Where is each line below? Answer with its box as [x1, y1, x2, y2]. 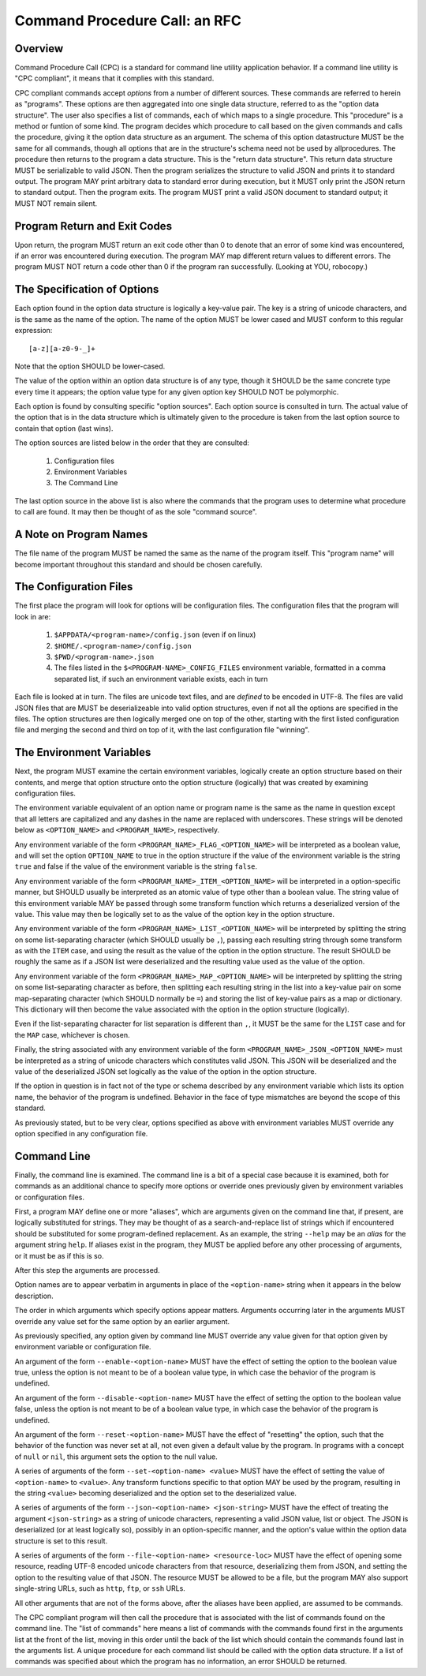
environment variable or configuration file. [14, 1342, 151, 1352]
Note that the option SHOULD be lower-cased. [14, 361, 166, 371]
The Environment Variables [14, 746, 151, 759]
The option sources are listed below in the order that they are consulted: [14, 438, 250, 447]
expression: [14, 326, 53, 335]
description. [14, 1291, 54, 1300]
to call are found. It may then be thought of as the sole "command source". [14, 507, 258, 517]
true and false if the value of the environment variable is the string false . [14, 862, 258, 871]
